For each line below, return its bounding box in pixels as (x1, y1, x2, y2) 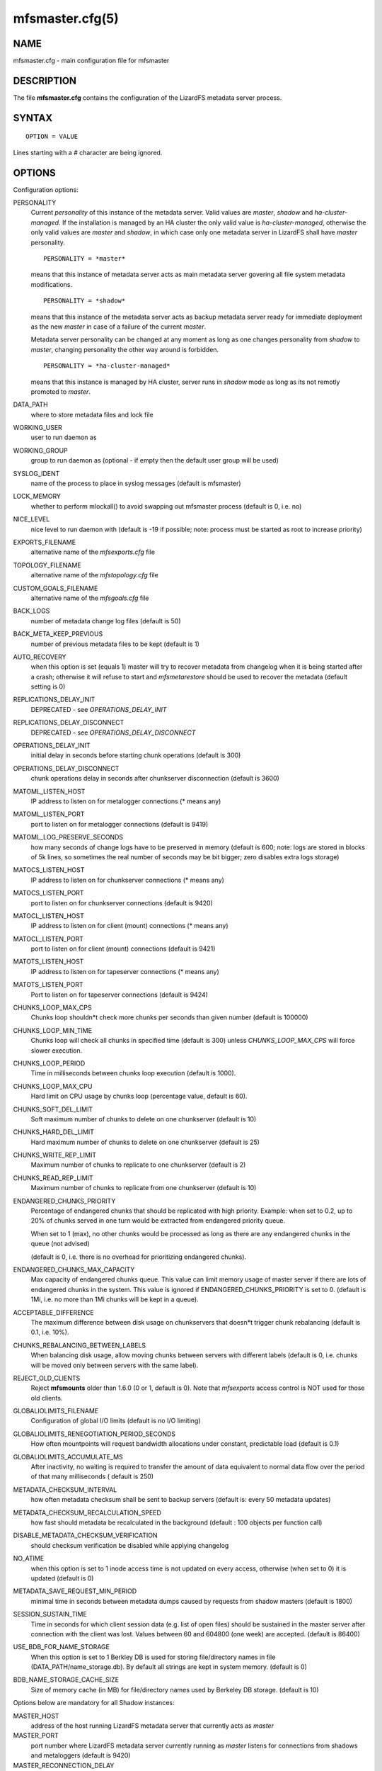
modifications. (30, 280, 73, 288)
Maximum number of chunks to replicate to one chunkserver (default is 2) (30, 1160, 246, 1169)
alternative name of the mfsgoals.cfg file (30, 594, 149, 602)
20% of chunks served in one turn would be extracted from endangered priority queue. (30, 1216, 286, 1225)
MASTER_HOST (13, 1711, 59, 1720)
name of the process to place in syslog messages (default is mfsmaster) (30, 479, 241, 488)
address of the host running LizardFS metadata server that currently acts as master (30, 1721, 274, 1730)
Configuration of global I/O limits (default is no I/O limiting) (30, 1417, 201, 1425)
